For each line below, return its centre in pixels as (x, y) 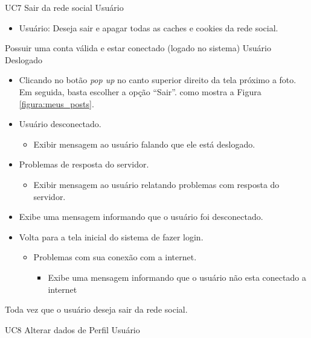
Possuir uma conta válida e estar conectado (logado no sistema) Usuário (138, 48)
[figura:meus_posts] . (56, 103)
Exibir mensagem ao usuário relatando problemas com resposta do (156, 184)
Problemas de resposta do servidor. (84, 164)
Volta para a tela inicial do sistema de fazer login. (111, 236)
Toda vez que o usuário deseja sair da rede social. (96, 309)
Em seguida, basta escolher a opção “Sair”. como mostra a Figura (140, 91)
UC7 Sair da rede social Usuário (64, 7)
